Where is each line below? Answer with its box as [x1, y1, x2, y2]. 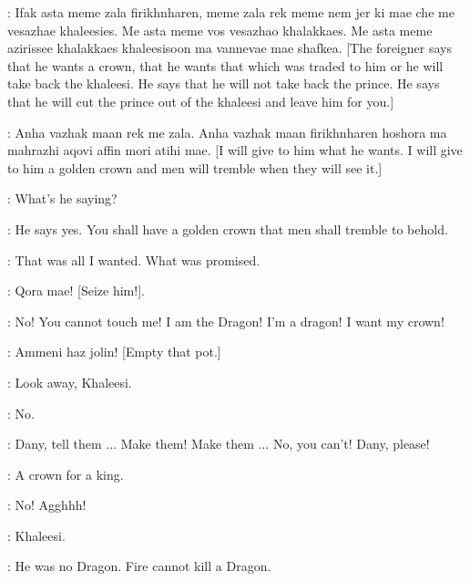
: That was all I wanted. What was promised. [7, 250, 261, 269]
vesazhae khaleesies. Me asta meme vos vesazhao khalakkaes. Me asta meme [7, 20, 433, 39]
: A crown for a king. [7, 464, 124, 483]
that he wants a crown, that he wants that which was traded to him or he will [7, 56, 444, 75]
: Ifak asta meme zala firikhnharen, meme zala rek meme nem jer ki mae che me [7, 3, 455, 21]
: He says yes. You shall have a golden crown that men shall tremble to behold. [7, 219, 448, 238]
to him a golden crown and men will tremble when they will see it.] [7, 158, 383, 177]
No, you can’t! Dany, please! [272, 434, 430, 453]
